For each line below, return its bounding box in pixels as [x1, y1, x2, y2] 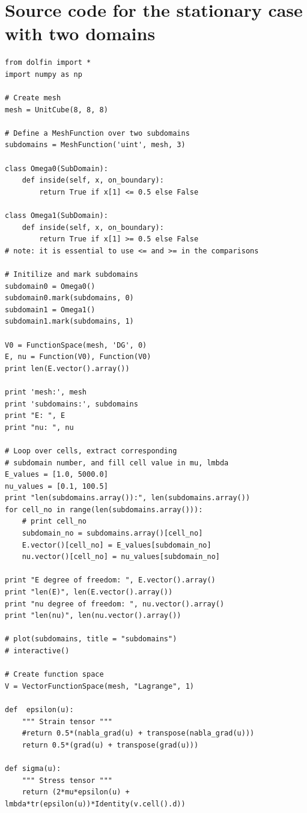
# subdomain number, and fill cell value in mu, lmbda [5, 458, 229, 467]
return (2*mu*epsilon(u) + [22, 788, 130, 797]
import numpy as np [5, 70, 82, 79]
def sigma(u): [5, 764, 61, 773]
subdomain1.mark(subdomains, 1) [5, 317, 134, 326]
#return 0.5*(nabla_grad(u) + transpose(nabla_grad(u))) [22, 729, 255, 738]
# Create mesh [5, 94, 61, 103]
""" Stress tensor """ [22, 776, 112, 785]
